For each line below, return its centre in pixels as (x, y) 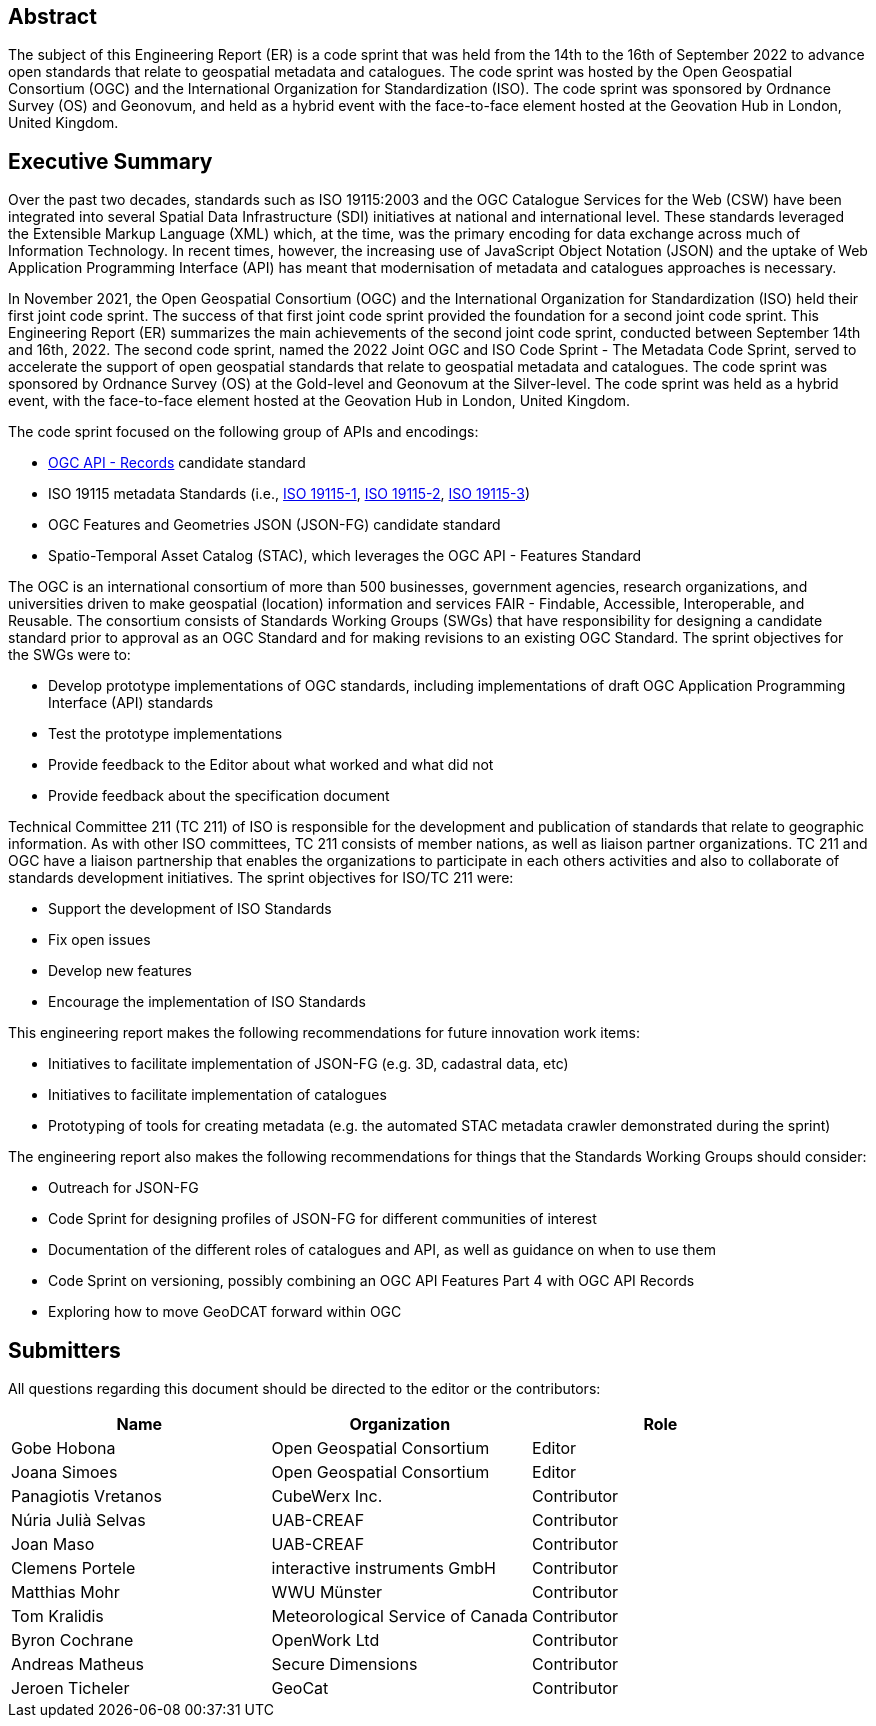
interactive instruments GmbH (383, 1568)
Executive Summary (110, 161)
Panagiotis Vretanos (86, 1496)
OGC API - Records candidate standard (177, 463)
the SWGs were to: (69, 655)
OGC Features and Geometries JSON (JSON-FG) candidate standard (274, 525)
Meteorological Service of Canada (400, 1616)
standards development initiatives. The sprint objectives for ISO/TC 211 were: (261, 878)
